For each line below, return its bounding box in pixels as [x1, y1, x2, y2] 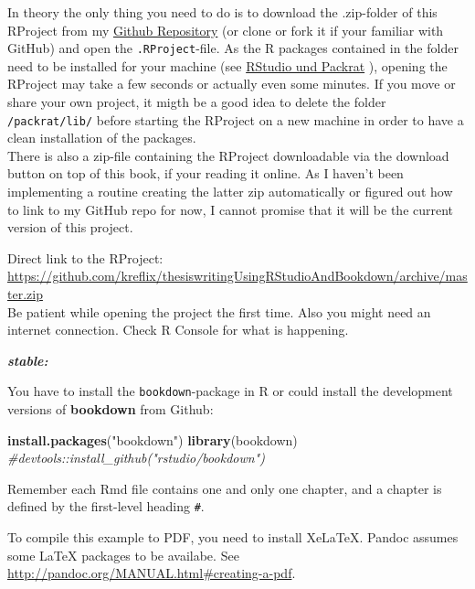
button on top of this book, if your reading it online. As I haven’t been [7, 164, 404, 183]
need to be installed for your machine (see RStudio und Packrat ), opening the [7, 56, 448, 75]
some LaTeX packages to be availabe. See [7, 545, 239, 564]
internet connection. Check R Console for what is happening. [7, 320, 349, 339]
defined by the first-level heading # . [7, 497, 205, 516]
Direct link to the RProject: [7, 248, 164, 267]
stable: [7, 350, 48, 369]
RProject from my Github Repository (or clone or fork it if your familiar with [7, 20, 444, 39]
